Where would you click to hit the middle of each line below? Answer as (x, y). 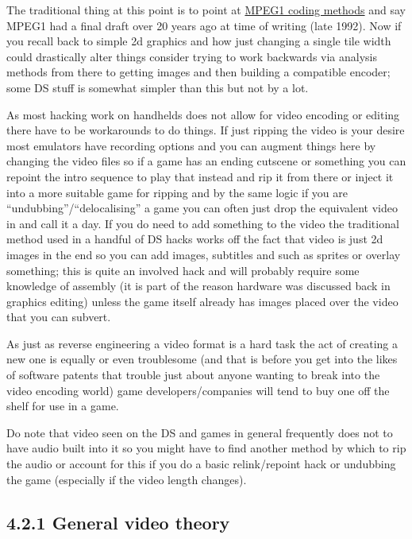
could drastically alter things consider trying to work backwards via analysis (192, 56)
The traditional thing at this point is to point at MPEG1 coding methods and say (206, 10)
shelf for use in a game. (63, 406)
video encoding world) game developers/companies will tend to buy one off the (198, 390)
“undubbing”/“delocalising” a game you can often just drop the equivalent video (202, 208)
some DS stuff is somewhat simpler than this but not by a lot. (158, 87)
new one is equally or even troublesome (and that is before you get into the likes (202, 359)
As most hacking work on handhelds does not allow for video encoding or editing (203, 114)
